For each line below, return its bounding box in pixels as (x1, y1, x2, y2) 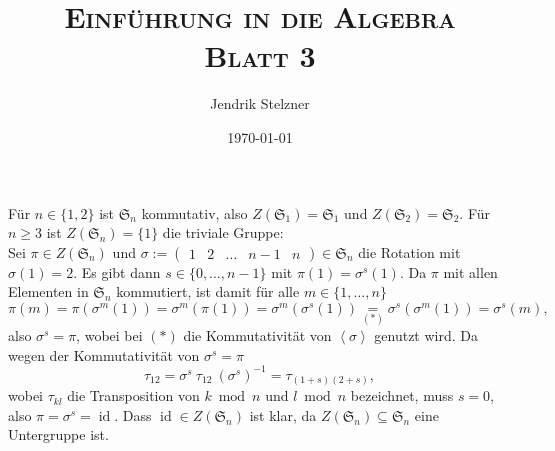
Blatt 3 (204, 35, 316, 76)
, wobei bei (76, 325, 143, 346)
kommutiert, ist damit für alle (116, 281, 300, 302)
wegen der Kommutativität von (8, 344, 200, 365)
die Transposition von (67, 385, 200, 406)
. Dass (114, 404, 152, 425)
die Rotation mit (358, 241, 461, 262)
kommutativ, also (141, 202, 248, 223)
